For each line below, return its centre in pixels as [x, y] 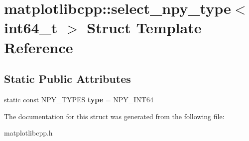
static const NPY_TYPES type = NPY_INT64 [79, 99]
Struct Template [144, 28]
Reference [39, 47]
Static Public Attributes [67, 79]
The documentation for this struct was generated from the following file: [114, 116]
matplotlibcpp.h [28, 133]
